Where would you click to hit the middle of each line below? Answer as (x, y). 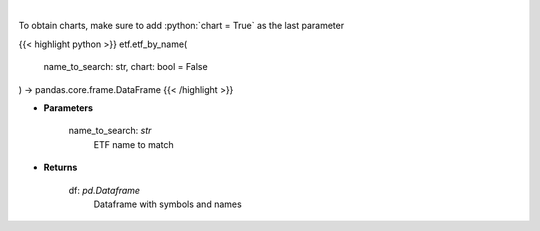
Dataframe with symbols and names (167, 204)
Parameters (68, 107)
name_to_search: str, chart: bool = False (126, 67)
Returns (60, 167)
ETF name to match (133, 144)
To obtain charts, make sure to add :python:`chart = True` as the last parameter (181, 26)
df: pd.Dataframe (104, 190)
